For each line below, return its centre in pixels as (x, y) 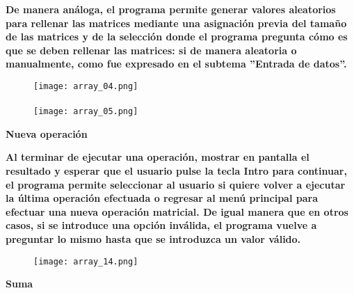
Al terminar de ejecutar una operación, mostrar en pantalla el (158, 157)
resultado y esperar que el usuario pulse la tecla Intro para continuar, (176, 171)
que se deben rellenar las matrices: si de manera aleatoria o (151, 50)
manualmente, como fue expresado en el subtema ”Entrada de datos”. (176, 64)
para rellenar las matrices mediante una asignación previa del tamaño (176, 23)
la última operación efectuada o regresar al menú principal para (162, 198)
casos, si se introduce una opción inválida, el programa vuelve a (161, 225)
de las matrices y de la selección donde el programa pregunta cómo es (177, 37)
